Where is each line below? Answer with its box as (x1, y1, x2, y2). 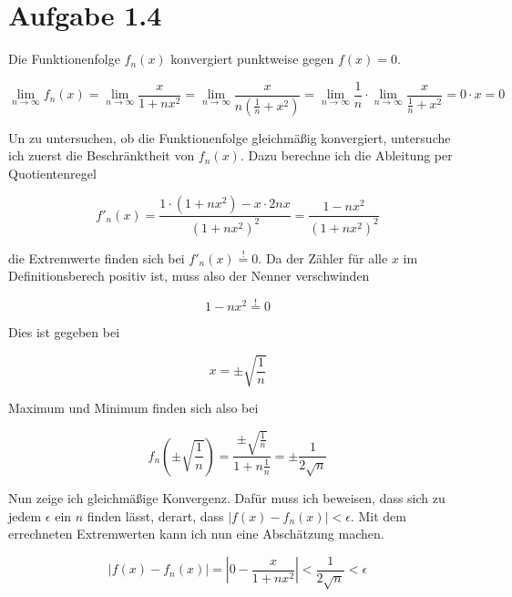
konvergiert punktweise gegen (170, 49, 334, 68)
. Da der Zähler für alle (258, 248, 388, 267)
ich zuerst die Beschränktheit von (8, 146, 195, 165)
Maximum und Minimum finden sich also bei (8, 398, 259, 417)
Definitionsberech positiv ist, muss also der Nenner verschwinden (8, 266, 370, 285)
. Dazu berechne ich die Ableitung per (240, 146, 453, 165)
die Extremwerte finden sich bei (8, 248, 185, 267)
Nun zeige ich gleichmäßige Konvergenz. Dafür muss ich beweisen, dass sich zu (8, 488, 445, 507)
